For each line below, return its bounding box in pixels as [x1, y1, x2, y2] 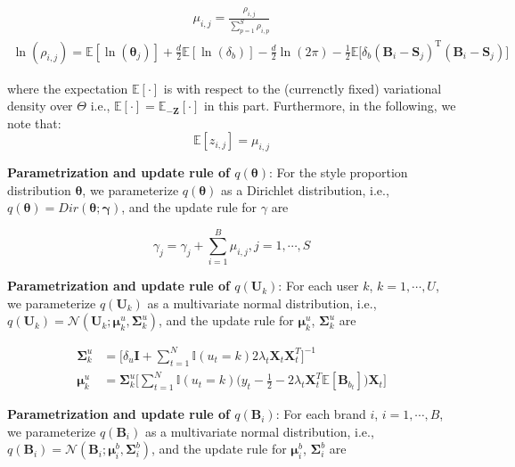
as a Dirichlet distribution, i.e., [221, 180, 389, 199]
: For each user [278, 276, 359, 295]
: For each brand [275, 405, 366, 423]
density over [7, 96, 73, 115]
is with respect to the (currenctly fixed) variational [163, 78, 442, 97]
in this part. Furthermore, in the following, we [203, 96, 456, 115]
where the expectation [7, 78, 128, 97]
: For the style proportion [269, 163, 408, 182]
